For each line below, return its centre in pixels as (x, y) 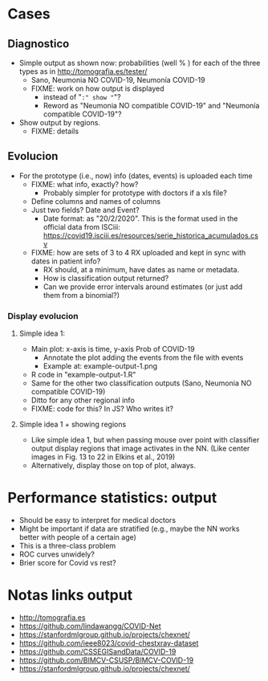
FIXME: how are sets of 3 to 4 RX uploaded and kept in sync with (138, 252)
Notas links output (70, 595)
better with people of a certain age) (78, 537)
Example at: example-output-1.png (100, 366)
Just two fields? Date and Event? (85, 210)
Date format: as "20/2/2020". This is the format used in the (140, 218)
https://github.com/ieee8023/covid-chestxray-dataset (109, 642)
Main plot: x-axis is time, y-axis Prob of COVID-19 (113, 349)
